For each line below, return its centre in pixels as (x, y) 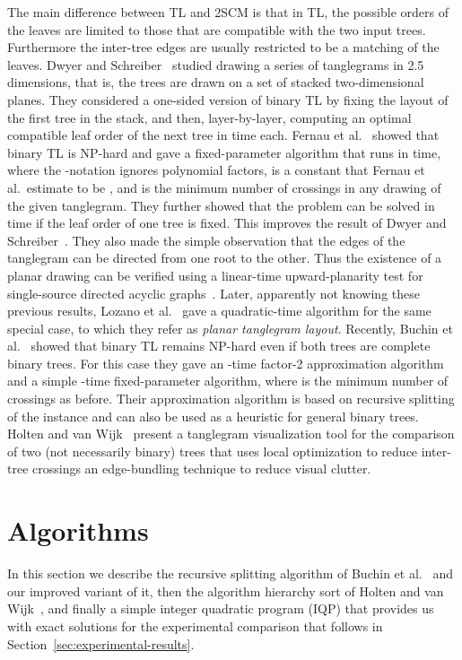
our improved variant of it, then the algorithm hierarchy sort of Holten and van (226, 591)
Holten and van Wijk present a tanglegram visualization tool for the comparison (231, 434)
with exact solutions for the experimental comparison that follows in (195, 625)
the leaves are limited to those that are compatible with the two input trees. (217, 29)
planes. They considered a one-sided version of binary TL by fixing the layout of (228, 99)
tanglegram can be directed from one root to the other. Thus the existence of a (225, 258)
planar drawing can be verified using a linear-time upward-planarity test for (215, 275)
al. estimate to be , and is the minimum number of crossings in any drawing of (224, 187)
